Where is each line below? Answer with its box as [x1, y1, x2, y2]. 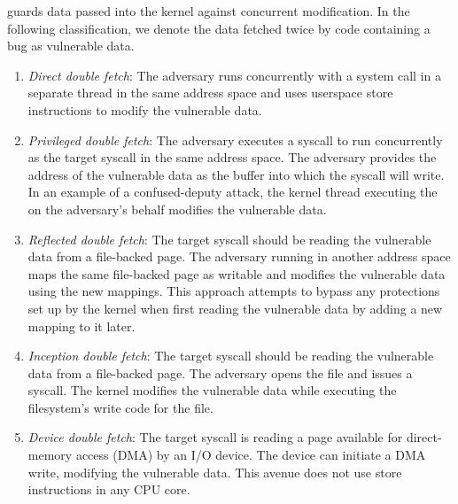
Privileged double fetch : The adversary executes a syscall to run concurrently [27, 130, 443, 149]
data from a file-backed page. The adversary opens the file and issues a [27, 363, 413, 382]
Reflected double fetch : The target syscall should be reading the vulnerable [27, 229, 431, 248]
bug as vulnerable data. [7, 36, 135, 55]
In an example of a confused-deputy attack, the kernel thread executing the [27, 182, 438, 201]
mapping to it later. [27, 316, 136, 335]
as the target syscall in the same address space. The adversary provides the [27, 148, 437, 167]
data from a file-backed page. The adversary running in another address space [27, 247, 451, 266]
